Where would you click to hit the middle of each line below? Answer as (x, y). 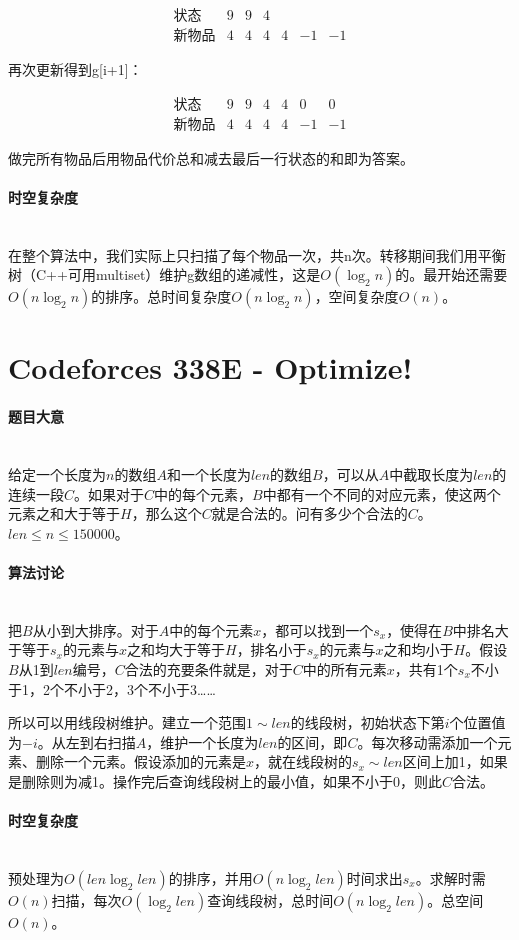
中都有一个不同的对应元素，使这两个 (381, 493)
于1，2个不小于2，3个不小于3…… (112, 688)
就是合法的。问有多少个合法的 (309, 513)
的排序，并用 (210, 877)
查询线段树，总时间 (270, 899)
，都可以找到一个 (317, 629)
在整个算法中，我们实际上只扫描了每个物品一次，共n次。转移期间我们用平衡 (257, 254)
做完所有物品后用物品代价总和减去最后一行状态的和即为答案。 (211, 157)
